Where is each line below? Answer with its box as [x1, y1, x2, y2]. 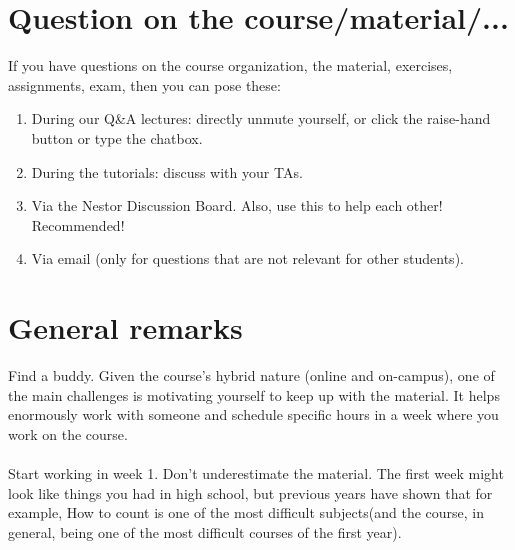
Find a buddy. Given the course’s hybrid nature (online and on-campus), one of [8, 365, 495, 385]
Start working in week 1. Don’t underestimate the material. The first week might [8, 462, 504, 483]
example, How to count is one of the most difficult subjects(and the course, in [8, 502, 484, 523]
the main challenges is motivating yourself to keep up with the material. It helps [8, 384, 500, 405]
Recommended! [31, 214, 125, 235]
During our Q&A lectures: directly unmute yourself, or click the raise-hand [31, 108, 491, 129]
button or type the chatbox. [31, 127, 203, 148]
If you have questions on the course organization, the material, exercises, [8, 55, 453, 76]
